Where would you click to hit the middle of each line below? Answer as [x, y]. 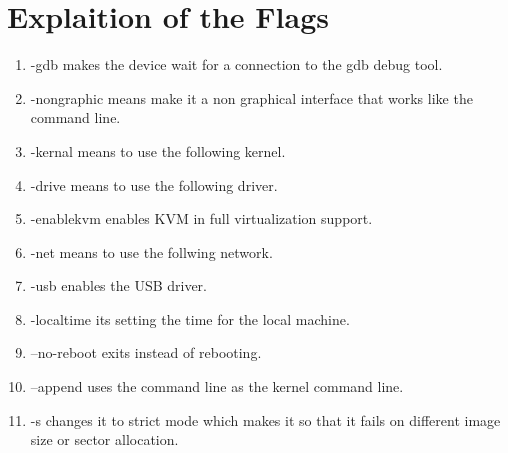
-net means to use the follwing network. [151, 251]
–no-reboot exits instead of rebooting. [146, 352]
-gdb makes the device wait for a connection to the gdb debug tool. [236, 64]
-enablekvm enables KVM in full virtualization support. [201, 218]
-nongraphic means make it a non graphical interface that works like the [251, 97]
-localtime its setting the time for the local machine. [190, 318]
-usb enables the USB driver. [119, 285]
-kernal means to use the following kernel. [158, 150]
